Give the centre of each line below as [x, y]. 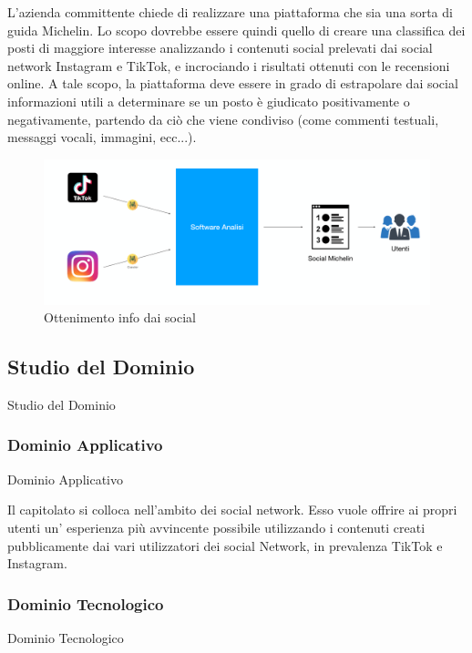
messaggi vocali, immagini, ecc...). [102, 137]
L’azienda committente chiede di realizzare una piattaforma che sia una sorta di [230, 12]
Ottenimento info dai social [120, 317]
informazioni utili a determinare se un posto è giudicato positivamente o [209, 101]
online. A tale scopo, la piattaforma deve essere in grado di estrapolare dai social [233, 83]
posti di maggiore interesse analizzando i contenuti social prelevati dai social [220, 48]
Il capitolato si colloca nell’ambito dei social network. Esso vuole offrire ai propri [232, 510]
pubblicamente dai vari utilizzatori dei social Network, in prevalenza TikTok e [225, 545]
